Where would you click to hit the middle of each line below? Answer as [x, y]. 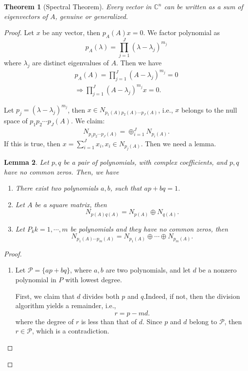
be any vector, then [71, 32]
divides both [101, 296]
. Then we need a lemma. [178, 143]
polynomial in [36, 280]
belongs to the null [209, 109]
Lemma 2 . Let [27, 162]
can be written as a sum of [204, 6]
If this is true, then [32, 143]
